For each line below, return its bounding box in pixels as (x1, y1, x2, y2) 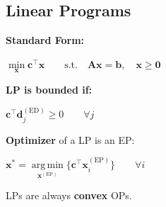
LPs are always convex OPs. (6, 187, 132, 202)
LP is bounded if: (6, 82, 93, 97)
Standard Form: (6, 33, 85, 47)
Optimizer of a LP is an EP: (6, 132, 135, 147)
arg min (31, 160, 64, 171)
